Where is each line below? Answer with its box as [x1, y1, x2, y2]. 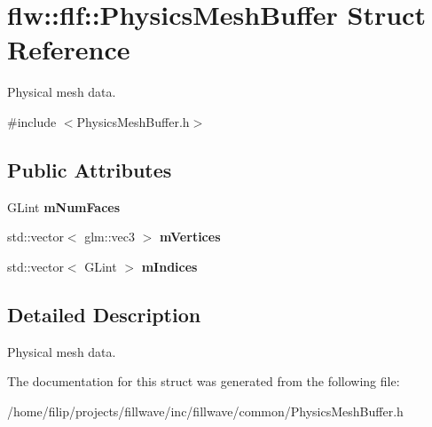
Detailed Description [7, 300, 201, 328]
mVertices [159, 227, 221, 246]
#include [7, 112, 57, 130]
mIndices [141, 257, 198, 275]
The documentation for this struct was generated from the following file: [7, 372, 400, 391]
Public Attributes [7, 155, 172, 183]
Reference [7, 31, 130, 67]
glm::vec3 [84, 227, 135, 246]
